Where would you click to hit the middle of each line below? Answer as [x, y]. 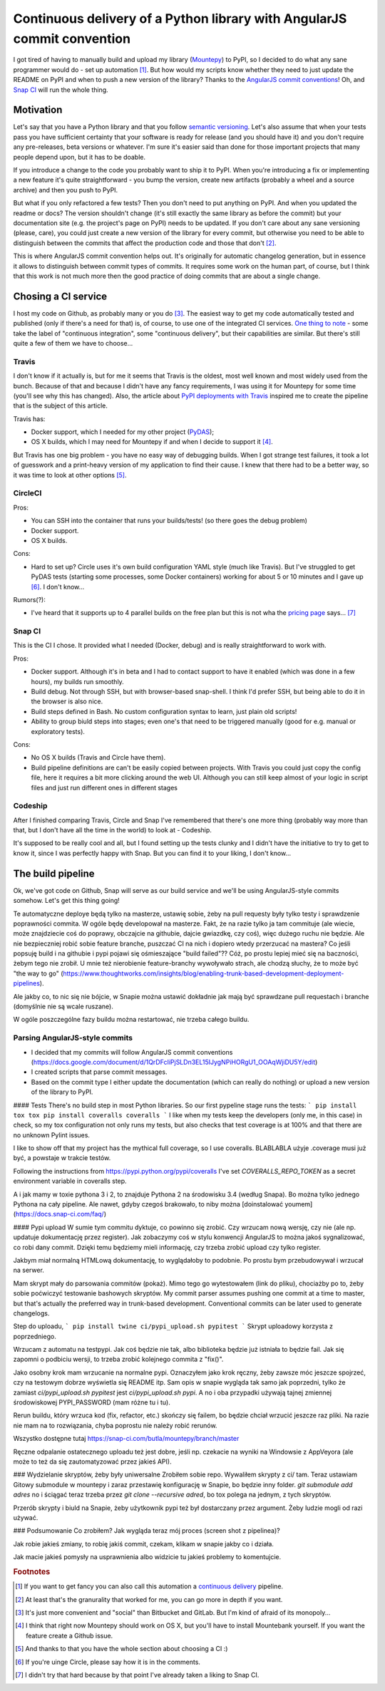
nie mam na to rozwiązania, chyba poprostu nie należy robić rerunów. [115, 1425]
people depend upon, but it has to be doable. [79, 157]
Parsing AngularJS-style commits [73, 1038]
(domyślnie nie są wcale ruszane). [63, 1007]
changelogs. [31, 1313]
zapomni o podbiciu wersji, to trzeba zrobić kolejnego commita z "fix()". [118, 1359]
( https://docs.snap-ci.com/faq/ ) [60, 1214]
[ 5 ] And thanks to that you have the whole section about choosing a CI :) [122, 1649]
